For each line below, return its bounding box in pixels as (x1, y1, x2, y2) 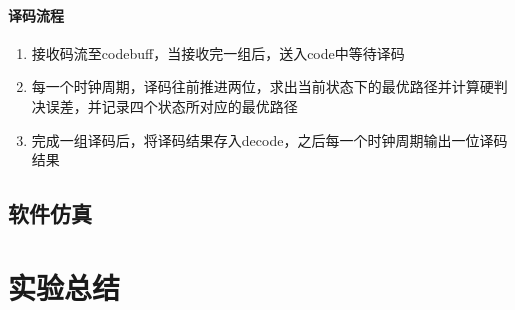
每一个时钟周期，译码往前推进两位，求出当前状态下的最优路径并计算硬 (31, 76, 494, 97)
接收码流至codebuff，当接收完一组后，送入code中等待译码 (31, 42, 405, 63)
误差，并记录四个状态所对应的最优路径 (45, 95, 298, 116)
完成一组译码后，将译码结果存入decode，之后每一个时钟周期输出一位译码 (31, 129, 508, 150)
